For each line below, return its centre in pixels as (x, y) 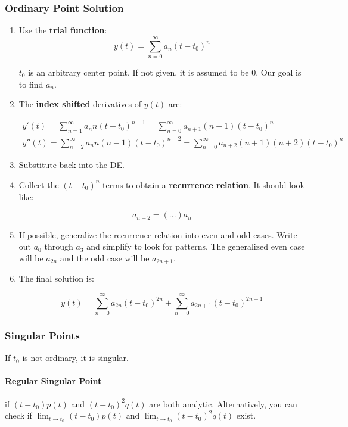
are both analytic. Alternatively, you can (223, 403)
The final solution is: (56, 278)
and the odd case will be (105, 258)
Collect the (39, 184)
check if (18, 415)
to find (31, 84)
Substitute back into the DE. (72, 165)
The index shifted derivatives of (80, 104)
